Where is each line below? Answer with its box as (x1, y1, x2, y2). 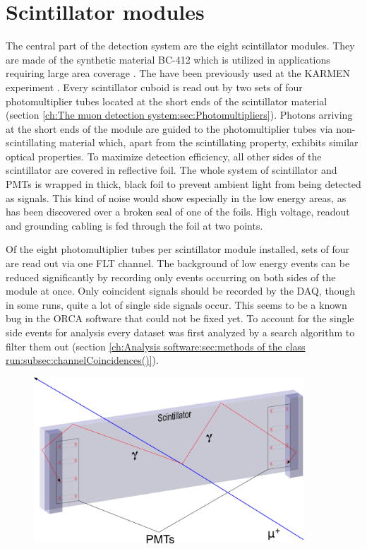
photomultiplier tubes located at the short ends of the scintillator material (6, 93, 327, 108)
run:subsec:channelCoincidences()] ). (6, 353, 159, 367)
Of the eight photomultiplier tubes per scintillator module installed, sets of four (6, 242, 350, 256)
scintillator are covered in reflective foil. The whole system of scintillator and (6, 163, 337, 177)
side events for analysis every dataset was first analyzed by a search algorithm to (6, 325, 355, 339)
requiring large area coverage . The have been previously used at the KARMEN (6, 66, 351, 81)
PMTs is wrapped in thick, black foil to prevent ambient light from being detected (6, 177, 361, 191)
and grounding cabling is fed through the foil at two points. (6, 218, 263, 232)
